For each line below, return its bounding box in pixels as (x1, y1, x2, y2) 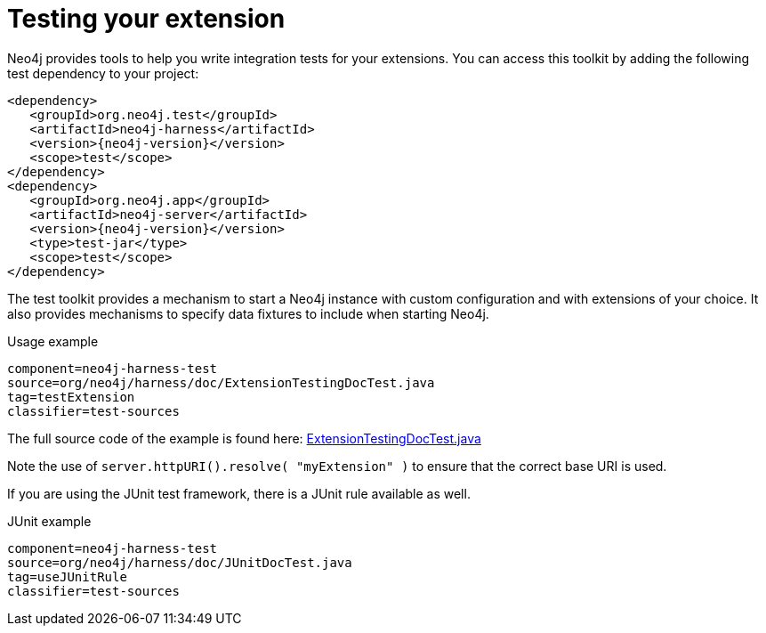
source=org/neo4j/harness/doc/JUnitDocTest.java (7, 555, 352, 570)
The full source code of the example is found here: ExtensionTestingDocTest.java (7, 430, 481, 446)
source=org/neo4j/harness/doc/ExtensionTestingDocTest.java (7, 375, 435, 390)
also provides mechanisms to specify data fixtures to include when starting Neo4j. (7, 305, 489, 321)
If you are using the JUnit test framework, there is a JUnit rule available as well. (7, 485, 471, 501)
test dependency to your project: (7, 65, 199, 81)
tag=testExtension (7, 389, 135, 404)
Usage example (7, 333, 99, 349)
